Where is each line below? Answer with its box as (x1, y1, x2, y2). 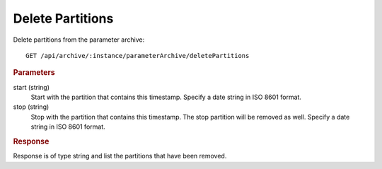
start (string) (13, 83, 50, 91)
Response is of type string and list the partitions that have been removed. (13, 152, 227, 161)
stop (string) (13, 103, 50, 111)
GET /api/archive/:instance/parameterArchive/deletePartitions (25, 52, 250, 59)
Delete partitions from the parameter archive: (13, 35, 145, 44)
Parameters (13, 68, 56, 78)
